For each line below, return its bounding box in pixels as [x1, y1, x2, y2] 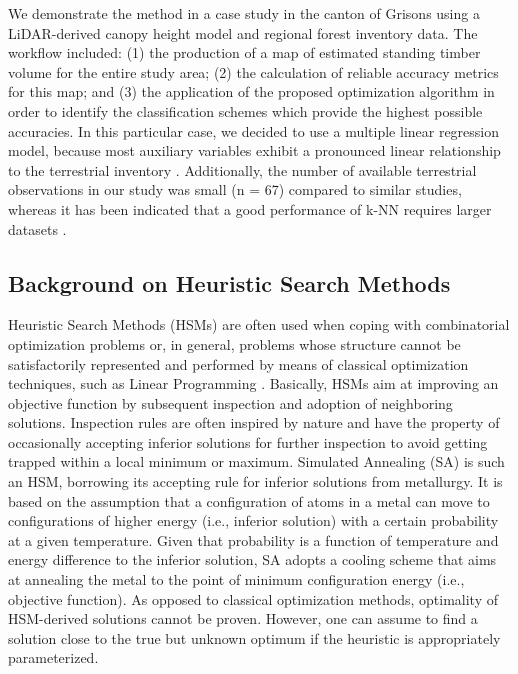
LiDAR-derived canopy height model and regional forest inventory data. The [8, 22, 478, 43]
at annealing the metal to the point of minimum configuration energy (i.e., [8, 569, 465, 590]
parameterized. [8, 647, 99, 668]
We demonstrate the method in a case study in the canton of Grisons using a [8, 3, 480, 23]
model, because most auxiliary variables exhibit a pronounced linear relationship [8, 140, 501, 161]
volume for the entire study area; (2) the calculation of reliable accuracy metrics [8, 61, 499, 82]
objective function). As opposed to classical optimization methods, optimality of [8, 588, 499, 609]
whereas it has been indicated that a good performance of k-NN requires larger [8, 198, 492, 219]
